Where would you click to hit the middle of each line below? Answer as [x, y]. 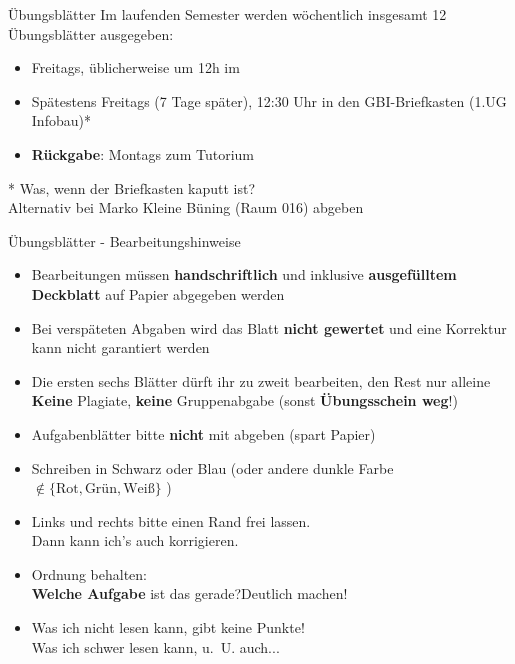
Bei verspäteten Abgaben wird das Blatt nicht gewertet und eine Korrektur [269, 327]
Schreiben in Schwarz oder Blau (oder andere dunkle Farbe [212, 467]
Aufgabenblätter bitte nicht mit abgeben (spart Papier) [203, 433]
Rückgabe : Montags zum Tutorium [142, 153]
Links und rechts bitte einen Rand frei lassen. [171, 520]
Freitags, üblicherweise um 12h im [135, 67]
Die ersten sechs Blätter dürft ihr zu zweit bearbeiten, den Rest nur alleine [261, 380]
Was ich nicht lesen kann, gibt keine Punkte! [168, 627]
